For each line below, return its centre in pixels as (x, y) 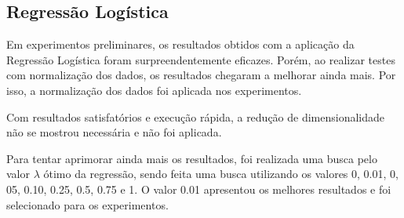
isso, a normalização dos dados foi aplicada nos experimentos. (154, 90)
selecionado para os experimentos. (87, 204)
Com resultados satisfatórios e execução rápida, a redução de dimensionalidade (196, 116)
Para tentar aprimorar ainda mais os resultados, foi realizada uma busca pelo (192, 158)
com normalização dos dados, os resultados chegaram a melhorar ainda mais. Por (201, 75)
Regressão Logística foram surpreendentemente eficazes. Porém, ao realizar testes (201, 59)
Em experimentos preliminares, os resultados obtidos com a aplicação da (180, 44)
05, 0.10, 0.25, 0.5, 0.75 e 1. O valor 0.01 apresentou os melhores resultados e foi (199, 189)
